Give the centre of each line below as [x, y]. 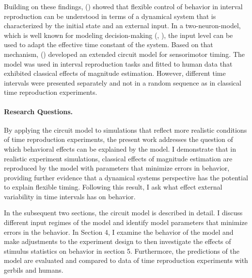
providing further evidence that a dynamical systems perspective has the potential [126, 177]
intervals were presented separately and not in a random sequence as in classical [123, 82]
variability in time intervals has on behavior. [70, 196]
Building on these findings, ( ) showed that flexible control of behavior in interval [123, 6]
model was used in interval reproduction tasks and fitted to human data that [118, 63]
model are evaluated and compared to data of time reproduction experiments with [126, 260]
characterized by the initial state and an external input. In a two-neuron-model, [122, 26]
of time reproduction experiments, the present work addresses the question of [118, 139]
